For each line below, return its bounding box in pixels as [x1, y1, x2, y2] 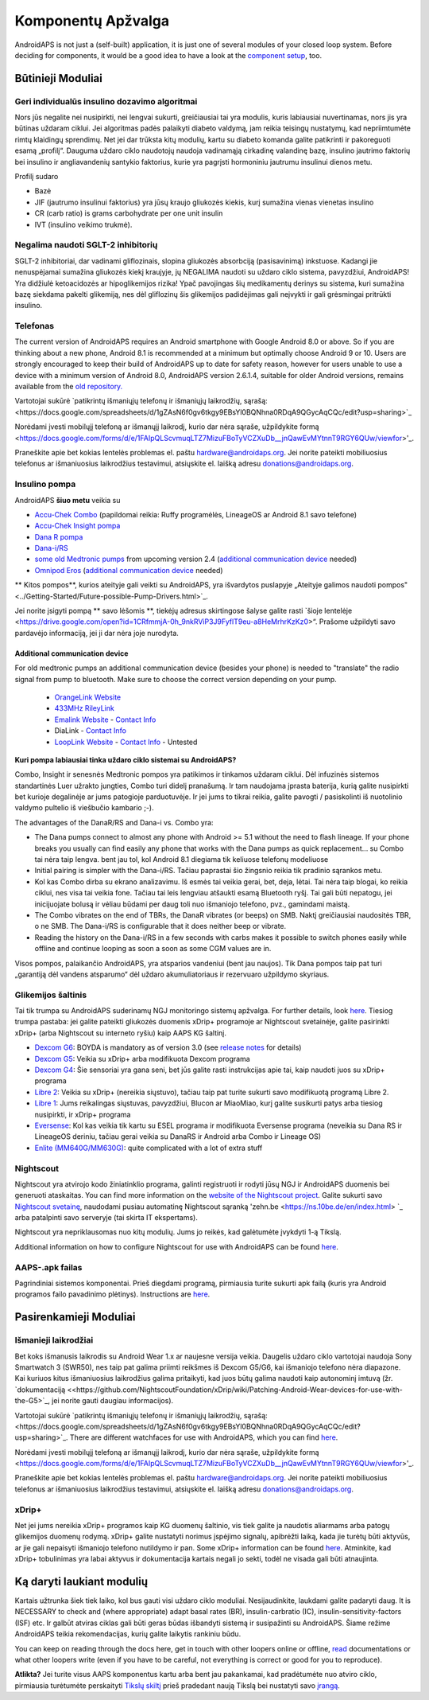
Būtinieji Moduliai [14, 72, 102, 85]
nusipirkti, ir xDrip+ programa [34, 1109, 131, 1119]
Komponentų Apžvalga [14, 12, 170, 29]
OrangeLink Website [54, 692, 122, 702]
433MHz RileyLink [54, 704, 114, 713]
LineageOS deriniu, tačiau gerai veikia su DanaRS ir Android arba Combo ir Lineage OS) [34, 1132, 322, 1141]
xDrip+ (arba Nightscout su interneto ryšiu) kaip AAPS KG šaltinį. [14, 1027, 226, 1038]
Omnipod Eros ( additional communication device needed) [34, 565, 223, 575]
